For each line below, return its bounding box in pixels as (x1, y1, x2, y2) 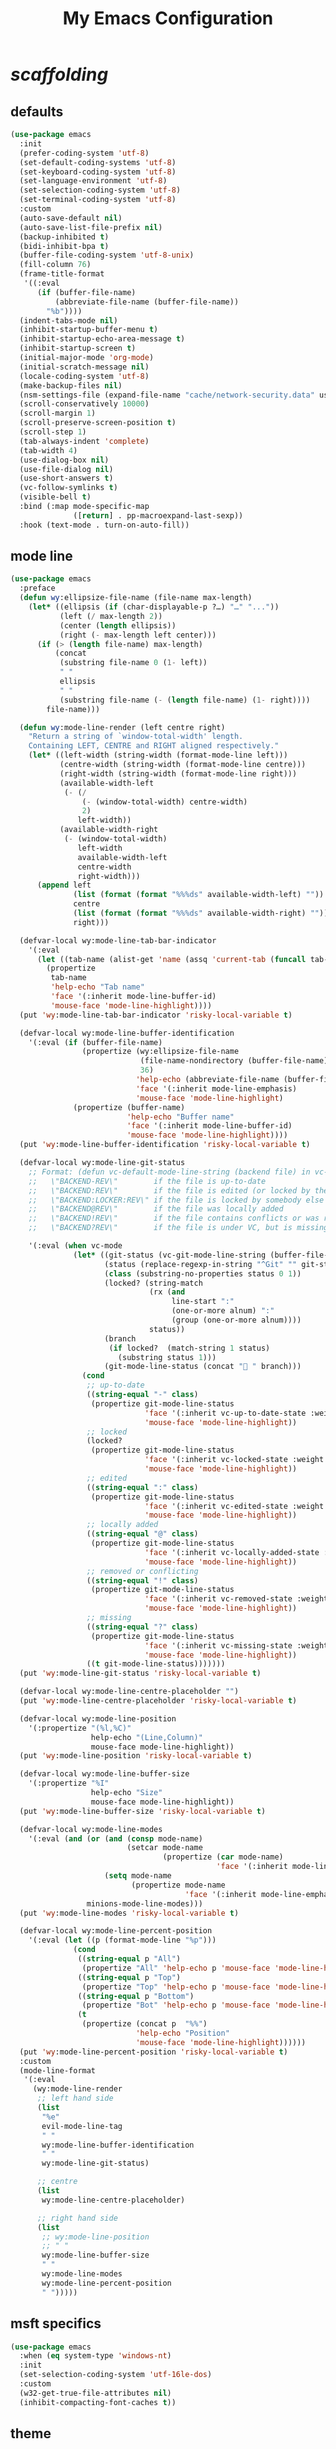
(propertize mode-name (131, 1880, 226, 1890)
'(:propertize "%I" (28, 1778, 110, 1789)
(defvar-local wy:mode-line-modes (19, 1824, 163, 1834)
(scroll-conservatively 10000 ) (19, 399, 150, 409)
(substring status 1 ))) (117, 1352, 217, 1362)
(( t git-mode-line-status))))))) (86, 1659, 226, 1669)
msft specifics (10, 2315, 102, 2332)
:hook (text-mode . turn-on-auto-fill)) (19, 520, 190, 530)
